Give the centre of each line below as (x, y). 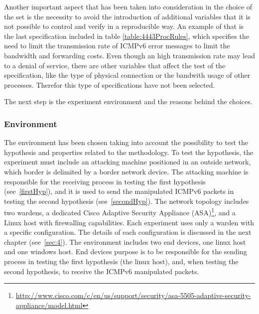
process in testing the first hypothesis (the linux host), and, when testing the (121, 261)
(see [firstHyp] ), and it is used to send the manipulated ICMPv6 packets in (119, 191)
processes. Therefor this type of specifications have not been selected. (110, 84)
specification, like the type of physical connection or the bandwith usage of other (127, 75)
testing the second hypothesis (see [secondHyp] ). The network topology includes (127, 201)
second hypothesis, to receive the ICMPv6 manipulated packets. (102, 271)
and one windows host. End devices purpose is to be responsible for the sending (126, 251)
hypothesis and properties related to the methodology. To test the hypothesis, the (129, 152)
